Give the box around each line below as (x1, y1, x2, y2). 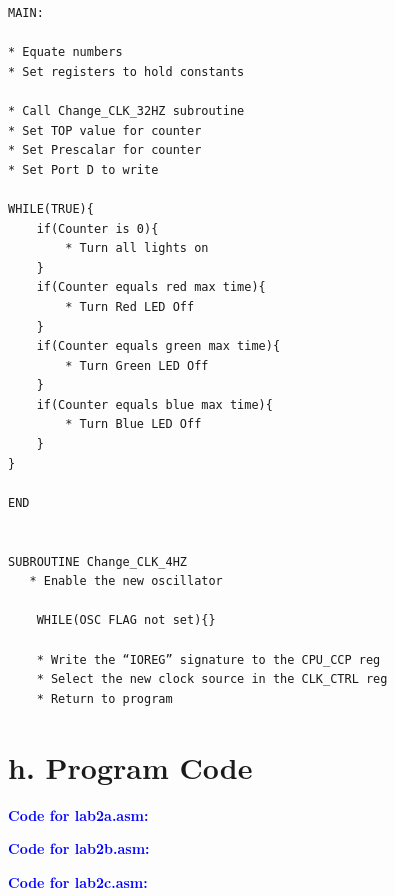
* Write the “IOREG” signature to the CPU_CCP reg (36, 652, 381, 667)
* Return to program (36, 691, 173, 706)
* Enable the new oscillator (29, 574, 223, 589)
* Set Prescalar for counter (8, 143, 202, 158)
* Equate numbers (8, 45, 123, 60)
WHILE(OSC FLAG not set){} (36, 613, 216, 628)
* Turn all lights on (65, 241, 209, 256)
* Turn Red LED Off (65, 299, 195, 314)
